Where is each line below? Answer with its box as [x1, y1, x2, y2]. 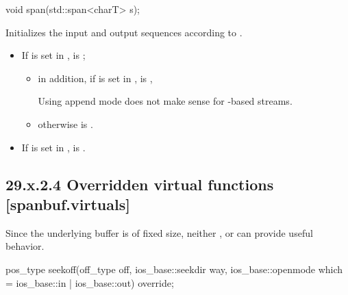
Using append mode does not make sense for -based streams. [38, 94, 293, 108]
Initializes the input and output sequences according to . [5, 25, 243, 39]
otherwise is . [38, 116, 93, 131]
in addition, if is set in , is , [38, 70, 153, 85]
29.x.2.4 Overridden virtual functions [5, 173, 274, 194]
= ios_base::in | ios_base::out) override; [5, 275, 174, 290]
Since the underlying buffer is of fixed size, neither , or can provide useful [5, 225, 313, 240]
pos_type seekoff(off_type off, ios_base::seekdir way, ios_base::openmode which [5, 261, 343, 276]
